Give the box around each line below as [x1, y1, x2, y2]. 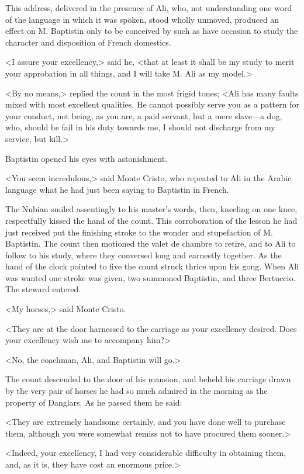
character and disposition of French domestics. [5, 36, 171, 48]
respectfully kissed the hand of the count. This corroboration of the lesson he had [5, 214, 298, 226]
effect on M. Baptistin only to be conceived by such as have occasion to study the [5, 25, 298, 37]
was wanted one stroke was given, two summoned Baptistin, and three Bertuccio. [5, 271, 296, 283]
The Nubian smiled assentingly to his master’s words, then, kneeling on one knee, [5, 203, 298, 215]
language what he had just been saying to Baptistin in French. [5, 183, 229, 195]
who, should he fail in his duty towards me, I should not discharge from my [5, 121, 275, 133]
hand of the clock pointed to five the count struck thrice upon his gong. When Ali [5, 260, 299, 272]
